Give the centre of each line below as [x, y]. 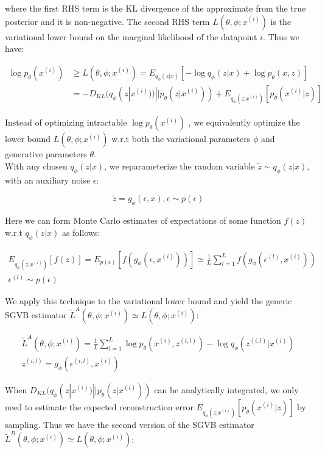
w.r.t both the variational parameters [181, 139]
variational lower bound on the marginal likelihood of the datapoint [131, 36]
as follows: [81, 232]
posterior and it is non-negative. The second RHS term [107, 21]
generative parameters [46, 154]
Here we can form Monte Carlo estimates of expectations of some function [143, 220]
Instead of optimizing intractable [66, 122]
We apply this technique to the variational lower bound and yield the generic [149, 300]
